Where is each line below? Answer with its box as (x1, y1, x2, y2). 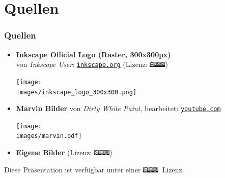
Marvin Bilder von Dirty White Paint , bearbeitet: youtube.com (16, 103, 221, 114)
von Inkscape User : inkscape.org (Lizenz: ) (16, 59, 168, 69)
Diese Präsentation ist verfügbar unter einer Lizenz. (4, 164, 184, 174)
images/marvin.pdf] (16, 132, 82, 140)
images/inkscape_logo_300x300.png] (16, 88, 137, 96)
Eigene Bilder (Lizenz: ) (16, 147, 112, 158)
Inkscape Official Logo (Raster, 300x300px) (16, 49, 171, 59)
